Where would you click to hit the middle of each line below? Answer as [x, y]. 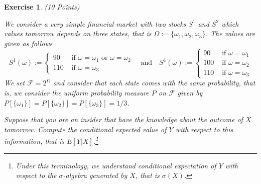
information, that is [34, 141]
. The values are [230, 33]
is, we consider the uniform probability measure [77, 92]
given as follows [28, 43]
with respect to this [204, 129]
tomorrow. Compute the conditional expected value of [85, 129]
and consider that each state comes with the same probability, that [154, 83]
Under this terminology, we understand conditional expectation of [116, 165]
